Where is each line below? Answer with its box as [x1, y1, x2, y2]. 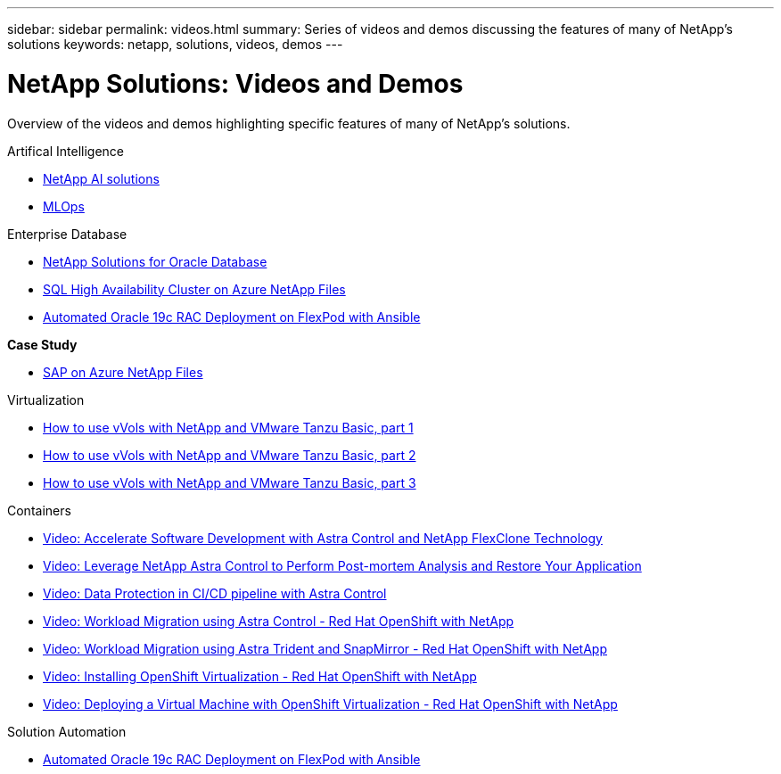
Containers [7, 502, 71, 518]
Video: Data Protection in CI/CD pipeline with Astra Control [43, 585, 387, 601]
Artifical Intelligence [7, 143, 125, 159]
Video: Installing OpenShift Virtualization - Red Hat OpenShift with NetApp [43, 668, 477, 684]
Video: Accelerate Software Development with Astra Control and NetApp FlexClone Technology [43, 530, 603, 546]
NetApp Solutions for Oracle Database [43, 253, 267, 269]
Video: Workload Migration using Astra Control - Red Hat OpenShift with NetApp [43, 613, 514, 629]
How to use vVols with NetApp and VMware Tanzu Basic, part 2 [43, 447, 416, 463]
